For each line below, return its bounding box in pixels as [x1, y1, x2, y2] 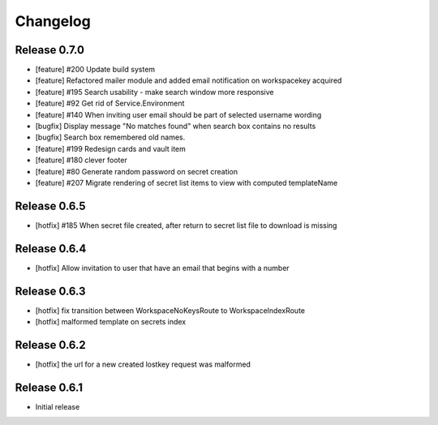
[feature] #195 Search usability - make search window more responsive [35, 87, 274, 97]
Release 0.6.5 [15, 199, 86, 212]
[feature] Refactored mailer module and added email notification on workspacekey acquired [35, 75, 342, 85]
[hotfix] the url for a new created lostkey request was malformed [35, 359, 251, 369]
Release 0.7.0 [15, 43, 85, 57]
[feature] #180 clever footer [35, 155, 127, 165]
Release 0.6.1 [15, 380, 84, 394]
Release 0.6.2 [15, 337, 87, 352]
